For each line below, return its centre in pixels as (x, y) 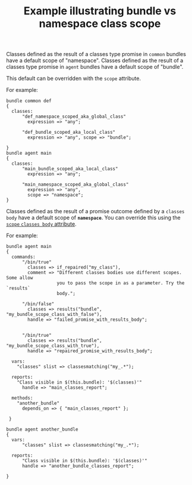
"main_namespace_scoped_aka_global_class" (75, 185)
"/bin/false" (38, 304)
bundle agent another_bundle (42, 429)
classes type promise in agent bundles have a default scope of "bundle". (95, 67)
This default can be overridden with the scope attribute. (74, 78)
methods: (22, 398)
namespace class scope (100, 24)
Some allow (20, 278)
